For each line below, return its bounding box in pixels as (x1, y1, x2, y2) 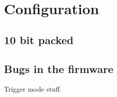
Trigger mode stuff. (4, 84, 62, 94)
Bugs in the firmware (4, 61, 114, 76)
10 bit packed (4, 32, 74, 47)
